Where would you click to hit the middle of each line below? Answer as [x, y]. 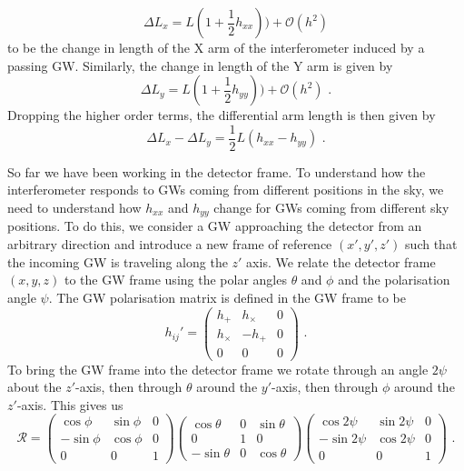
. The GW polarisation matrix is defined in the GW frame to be [227, 297]
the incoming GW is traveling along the [118, 261]
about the [35, 387]
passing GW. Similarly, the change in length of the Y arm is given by [200, 65]
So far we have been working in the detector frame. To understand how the [217, 171]
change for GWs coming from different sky [331, 208]
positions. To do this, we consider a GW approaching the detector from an [215, 226]
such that [431, 244]
